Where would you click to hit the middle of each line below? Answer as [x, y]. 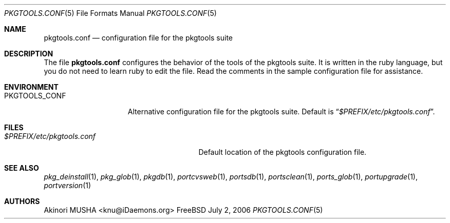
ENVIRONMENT [31, 87]
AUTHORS [22, 201]
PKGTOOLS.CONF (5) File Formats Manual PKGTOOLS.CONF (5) [110, 13]
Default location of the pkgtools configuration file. [283, 152]
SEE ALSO [22, 168]
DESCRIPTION [29, 54]
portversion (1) [68, 185]
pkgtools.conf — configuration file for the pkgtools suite [138, 38]
